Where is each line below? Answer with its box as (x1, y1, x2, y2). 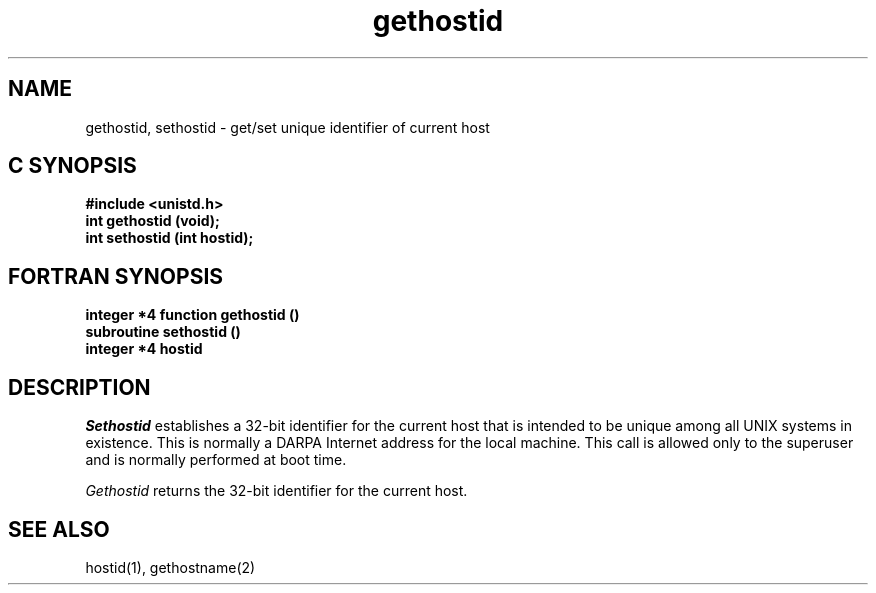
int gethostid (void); (85, 212, 220, 230)
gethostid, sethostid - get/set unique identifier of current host (85, 118, 490, 136)
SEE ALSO (8, 516, 110, 542)
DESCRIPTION (8, 374, 151, 400)
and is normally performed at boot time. (85, 451, 347, 469)
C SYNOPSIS (8, 153, 137, 179)
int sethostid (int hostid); (85, 229, 254, 247)
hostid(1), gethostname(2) (85, 558, 256, 576)
